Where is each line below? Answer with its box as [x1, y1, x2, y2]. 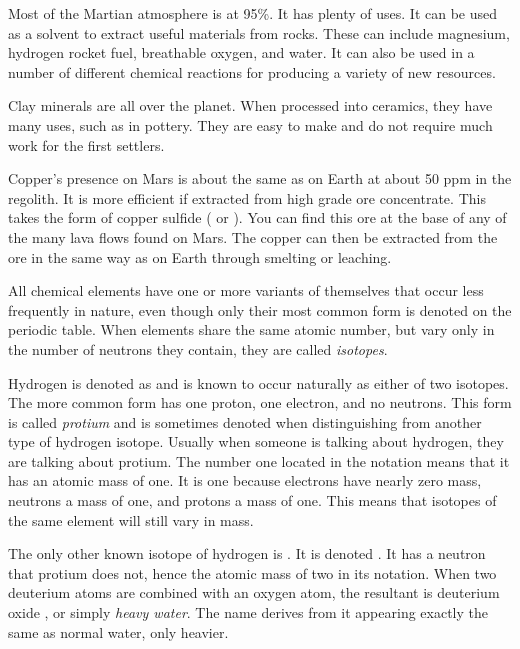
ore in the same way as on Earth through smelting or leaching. [8, 246, 392, 267]
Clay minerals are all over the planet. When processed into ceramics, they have [8, 95, 493, 116]
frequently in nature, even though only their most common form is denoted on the [8, 299, 512, 320]
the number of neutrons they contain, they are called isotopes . [8, 338, 388, 359]
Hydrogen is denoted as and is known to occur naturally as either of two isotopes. [8, 372, 509, 393]
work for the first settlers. [8, 134, 165, 155]
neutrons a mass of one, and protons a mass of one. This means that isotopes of [8, 490, 497, 511]
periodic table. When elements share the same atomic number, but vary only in [8, 319, 495, 340]
